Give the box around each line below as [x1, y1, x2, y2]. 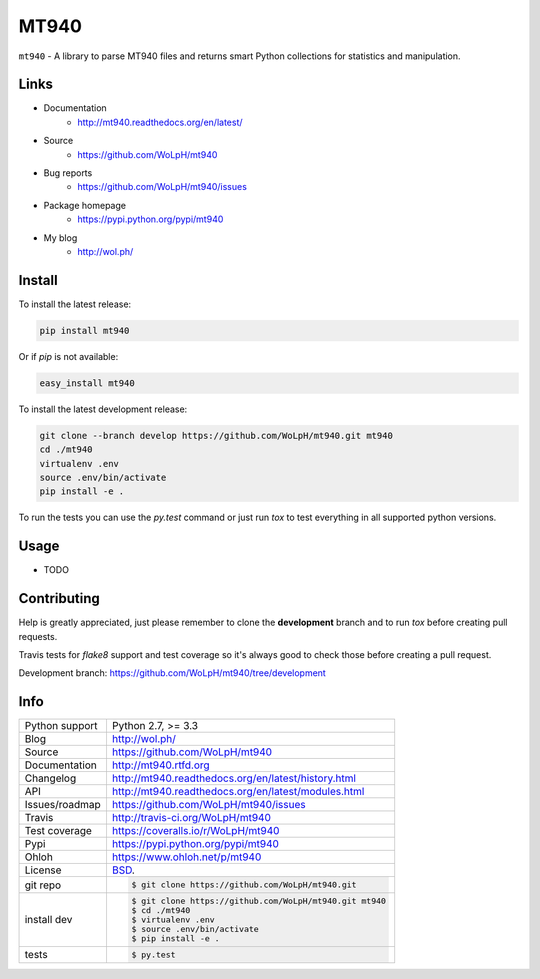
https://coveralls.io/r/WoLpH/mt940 [111, 824, 280, 838]
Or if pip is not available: [18, 350, 119, 362]
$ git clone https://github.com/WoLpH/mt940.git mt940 [131, 895, 387, 906]
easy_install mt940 [39, 377, 135, 389]
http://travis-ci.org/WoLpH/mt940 [111, 811, 272, 825]
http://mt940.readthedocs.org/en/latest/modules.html [111, 785, 365, 799]
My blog [43, 231, 78, 244]
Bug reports [43, 167, 93, 179]
